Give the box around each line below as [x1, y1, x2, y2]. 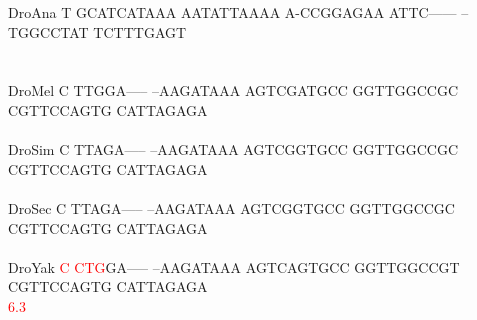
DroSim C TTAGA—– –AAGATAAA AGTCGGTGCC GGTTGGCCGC [8, 139, 459, 160]
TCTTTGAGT [93, 21, 187, 42]
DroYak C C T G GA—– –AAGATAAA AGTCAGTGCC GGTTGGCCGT [8, 256, 460, 277]
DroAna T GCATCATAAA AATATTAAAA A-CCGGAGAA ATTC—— [8, 2, 457, 22]
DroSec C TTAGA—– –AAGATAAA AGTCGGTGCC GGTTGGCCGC [8, 197, 455, 218]
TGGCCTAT [8, 21, 89, 42]
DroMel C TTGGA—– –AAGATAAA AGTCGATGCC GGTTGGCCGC [8, 80, 459, 101]
